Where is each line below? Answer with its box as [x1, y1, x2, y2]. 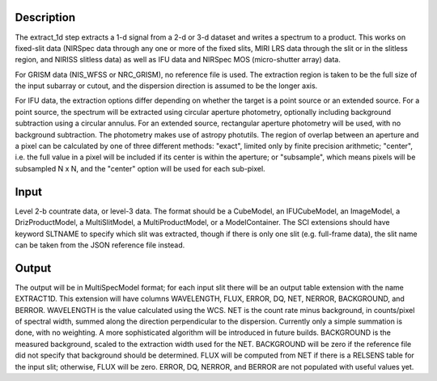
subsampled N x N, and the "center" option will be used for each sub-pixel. [15, 163, 266, 173]
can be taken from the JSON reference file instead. [15, 239, 185, 250]
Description [15, 11, 76, 24]
